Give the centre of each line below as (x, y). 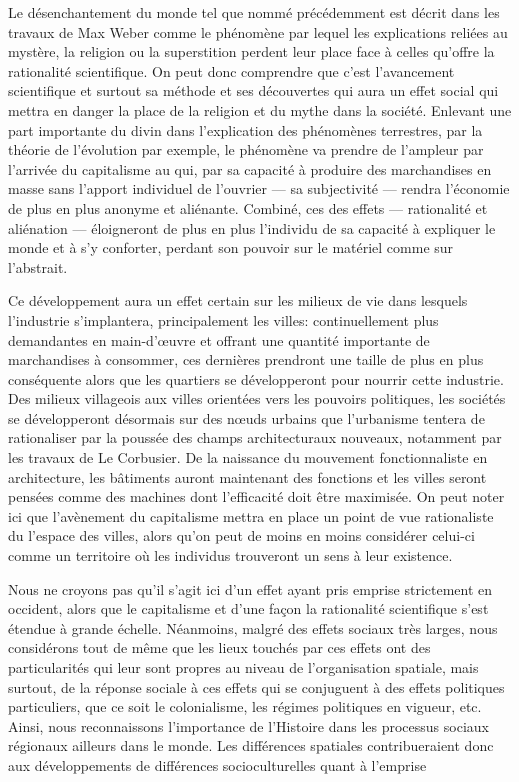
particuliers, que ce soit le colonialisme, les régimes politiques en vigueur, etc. (245, 706)
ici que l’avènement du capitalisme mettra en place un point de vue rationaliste (251, 515)
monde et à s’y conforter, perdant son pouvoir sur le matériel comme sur (231, 247)
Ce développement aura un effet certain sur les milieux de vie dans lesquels (238, 300)
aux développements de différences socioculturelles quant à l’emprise (217, 764)
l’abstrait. (38, 266)
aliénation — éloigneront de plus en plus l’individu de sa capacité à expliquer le (252, 227)
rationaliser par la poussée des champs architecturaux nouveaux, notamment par (255, 437)
